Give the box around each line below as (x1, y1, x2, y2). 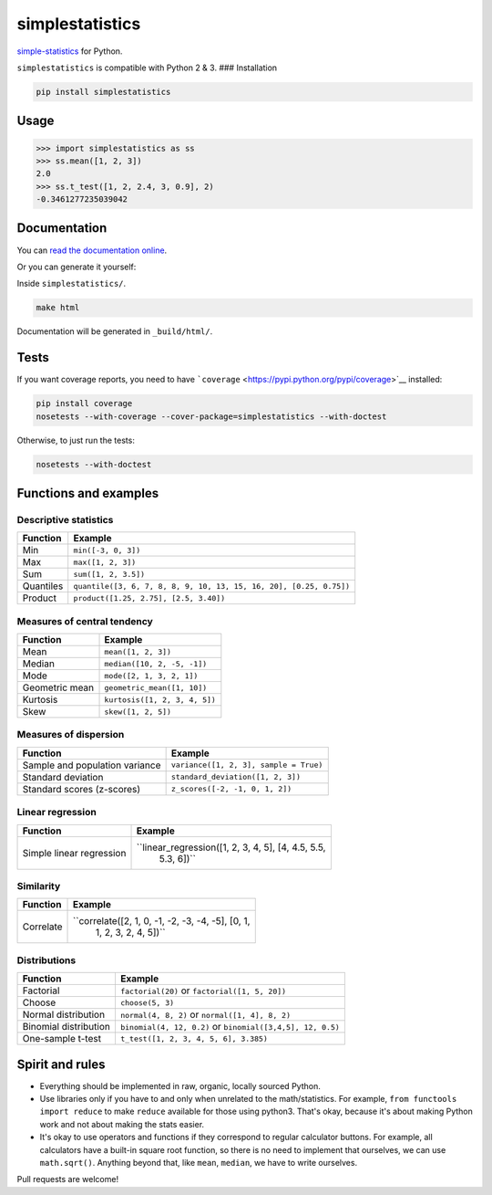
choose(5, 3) (119, 998, 175, 1008)
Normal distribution (22, 1009, 105, 1022)
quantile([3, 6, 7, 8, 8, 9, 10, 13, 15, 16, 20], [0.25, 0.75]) (73, 581, 351, 591)
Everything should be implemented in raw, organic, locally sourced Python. (39, 1080, 321, 1091)
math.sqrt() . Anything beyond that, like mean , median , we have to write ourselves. (39, 1157, 358, 1168)
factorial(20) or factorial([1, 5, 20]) (119, 984, 287, 997)
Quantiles (22, 580, 64, 592)
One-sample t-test (22, 1033, 102, 1045)
